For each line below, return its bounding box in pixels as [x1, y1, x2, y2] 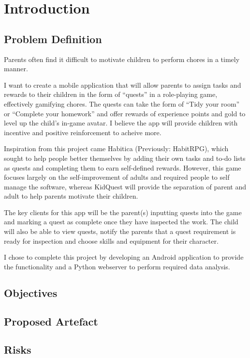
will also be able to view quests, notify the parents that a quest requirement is [4, 226, 236, 236]
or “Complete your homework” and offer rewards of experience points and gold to [4, 108, 246, 118]
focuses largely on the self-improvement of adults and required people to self [4, 172, 230, 182]
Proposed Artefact [4, 313, 98, 328]
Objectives [4, 285, 58, 300]
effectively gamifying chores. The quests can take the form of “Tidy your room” [4, 98, 240, 109]
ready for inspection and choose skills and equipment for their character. [4, 235, 219, 246]
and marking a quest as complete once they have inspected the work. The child [4, 217, 238, 227]
